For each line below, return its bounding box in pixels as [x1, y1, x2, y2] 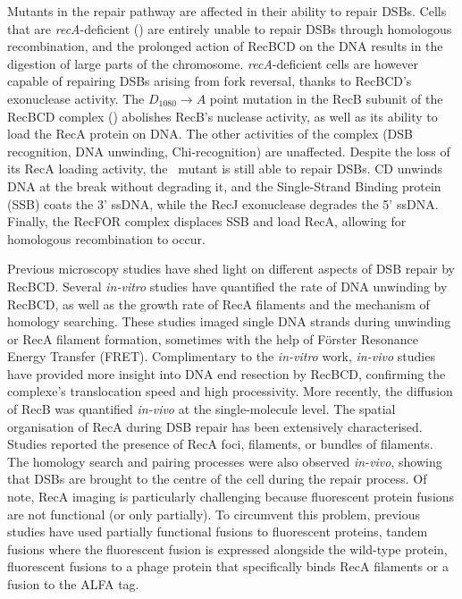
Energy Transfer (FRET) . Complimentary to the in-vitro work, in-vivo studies [7, 347, 435, 366]
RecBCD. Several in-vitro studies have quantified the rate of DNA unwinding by [7, 276, 448, 295]
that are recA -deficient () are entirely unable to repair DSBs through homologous [7, 19, 452, 38]
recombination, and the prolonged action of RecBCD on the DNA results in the [7, 37, 443, 55]
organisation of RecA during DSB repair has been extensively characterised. [7, 417, 423, 435]
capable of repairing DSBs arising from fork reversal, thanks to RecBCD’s [7, 72, 412, 90]
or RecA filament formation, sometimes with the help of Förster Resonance [7, 329, 418, 348]
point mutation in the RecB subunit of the [209, 89, 443, 107]
